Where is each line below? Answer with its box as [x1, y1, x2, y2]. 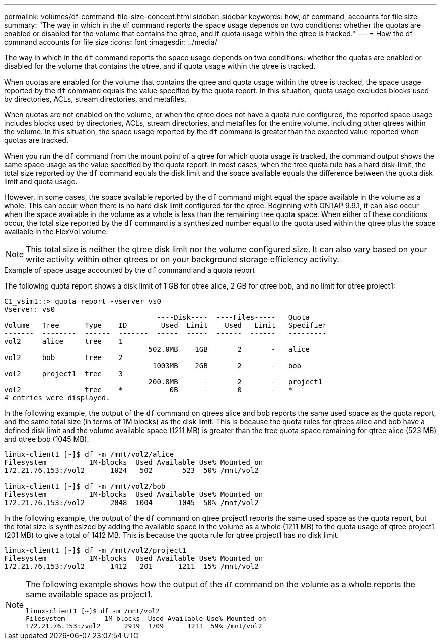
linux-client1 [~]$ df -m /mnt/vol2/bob [4, 482, 166, 490]
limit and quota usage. [4, 177, 78, 186]
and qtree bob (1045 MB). [4, 435, 89, 443]
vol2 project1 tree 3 [4, 370, 123, 378]
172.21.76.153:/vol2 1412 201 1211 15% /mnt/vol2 [4, 562, 259, 570]
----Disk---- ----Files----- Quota [157, 313, 310, 321]
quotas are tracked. [4, 136, 68, 145]
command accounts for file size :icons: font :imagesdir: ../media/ [4, 38, 217, 46]
